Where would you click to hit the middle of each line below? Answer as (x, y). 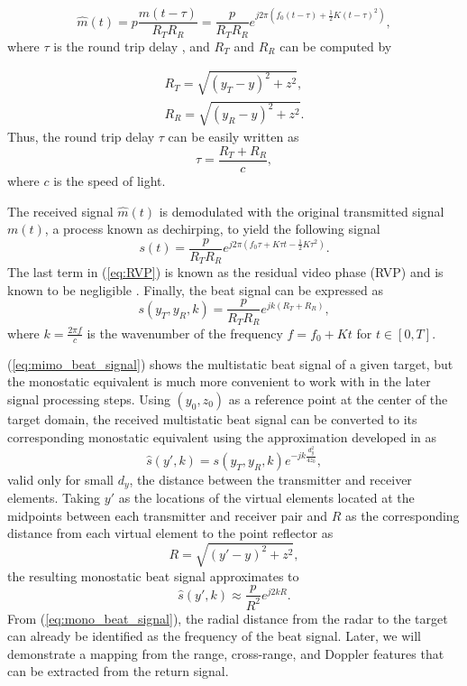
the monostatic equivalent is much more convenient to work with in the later (219, 381)
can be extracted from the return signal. (118, 671)
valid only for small (60, 479)
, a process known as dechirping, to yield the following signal (212, 229)
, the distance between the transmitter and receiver (270, 479)
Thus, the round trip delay (81, 137)
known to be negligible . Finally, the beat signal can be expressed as (196, 289)
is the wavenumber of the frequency (185, 333)
